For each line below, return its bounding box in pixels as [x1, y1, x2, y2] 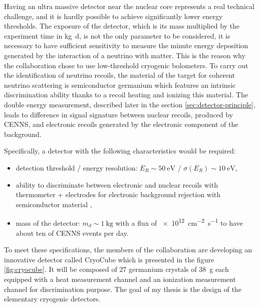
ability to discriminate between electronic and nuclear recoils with [16, 179, 218, 190]
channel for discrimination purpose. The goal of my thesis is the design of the [4, 283, 241, 294]
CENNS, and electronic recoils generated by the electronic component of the [4, 119, 238, 129]
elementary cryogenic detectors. [4, 293, 101, 304]
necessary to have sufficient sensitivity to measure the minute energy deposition [4, 40, 248, 51]
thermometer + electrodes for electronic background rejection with [16, 189, 221, 200]
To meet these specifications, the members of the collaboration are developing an [4, 244, 252, 255]
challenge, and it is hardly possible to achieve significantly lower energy [4, 11, 223, 21]
